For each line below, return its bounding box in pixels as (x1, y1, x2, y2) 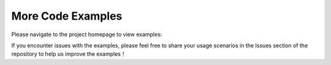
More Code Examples (11, 9, 123, 23)
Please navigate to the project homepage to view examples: (11, 31, 162, 38)
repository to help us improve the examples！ (11, 50, 126, 58)
